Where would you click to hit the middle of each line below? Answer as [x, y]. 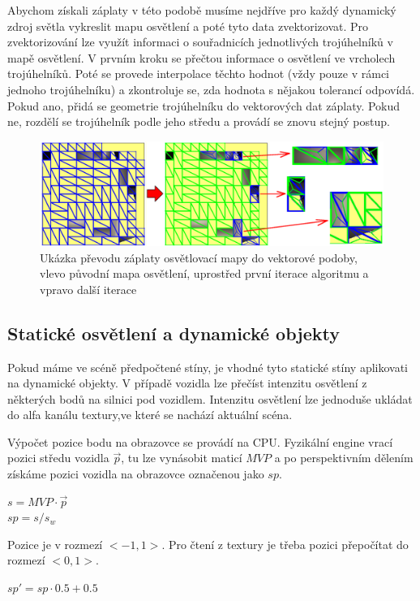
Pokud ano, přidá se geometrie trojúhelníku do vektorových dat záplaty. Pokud [204, 105]
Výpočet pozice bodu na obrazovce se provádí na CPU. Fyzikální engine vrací [200, 441]
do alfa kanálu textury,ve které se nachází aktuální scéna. [150, 415]
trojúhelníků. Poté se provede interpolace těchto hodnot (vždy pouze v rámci [199, 74]
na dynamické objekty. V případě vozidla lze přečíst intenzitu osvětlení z [187, 383]
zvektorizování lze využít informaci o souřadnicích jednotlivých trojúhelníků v [200, 42]
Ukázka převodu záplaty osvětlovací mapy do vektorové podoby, [199, 257]
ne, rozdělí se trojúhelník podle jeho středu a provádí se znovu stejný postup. [199, 121]
